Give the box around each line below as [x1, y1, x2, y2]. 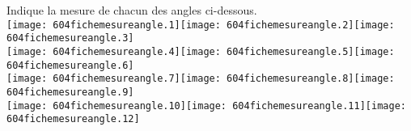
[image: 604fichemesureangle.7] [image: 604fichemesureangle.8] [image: [6, 73, 395, 85]
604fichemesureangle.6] [6, 59, 134, 71]
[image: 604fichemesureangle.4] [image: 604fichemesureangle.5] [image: [6, 45, 395, 57]
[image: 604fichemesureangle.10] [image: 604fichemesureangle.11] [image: [6, 99, 406, 112]
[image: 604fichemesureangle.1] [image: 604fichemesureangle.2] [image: [6, 19, 395, 31]
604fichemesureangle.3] [6, 32, 134, 44]
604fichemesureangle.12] [6, 113, 140, 125]
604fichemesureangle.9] [6, 86, 134, 98]
